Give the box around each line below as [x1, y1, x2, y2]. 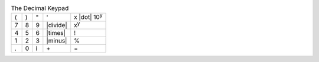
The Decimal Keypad [11, 4, 69, 12]
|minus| [46, 37, 67, 45]
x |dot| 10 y [74, 12, 103, 21]
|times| [46, 29, 66, 37]
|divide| [46, 21, 67, 29]
